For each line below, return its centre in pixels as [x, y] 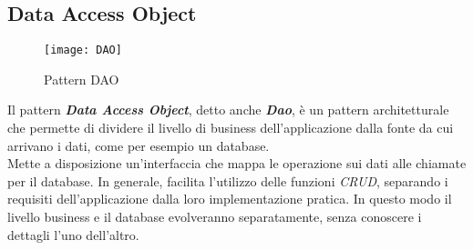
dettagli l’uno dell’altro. [73, 234]
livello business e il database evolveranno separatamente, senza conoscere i [215, 217]
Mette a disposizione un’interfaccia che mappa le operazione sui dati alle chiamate [237, 163]
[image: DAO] [83, 50]
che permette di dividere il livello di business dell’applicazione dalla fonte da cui [231, 128]
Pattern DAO [82, 79]
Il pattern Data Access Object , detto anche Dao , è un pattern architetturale [228, 110]
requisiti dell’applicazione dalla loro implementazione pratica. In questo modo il [230, 199]
